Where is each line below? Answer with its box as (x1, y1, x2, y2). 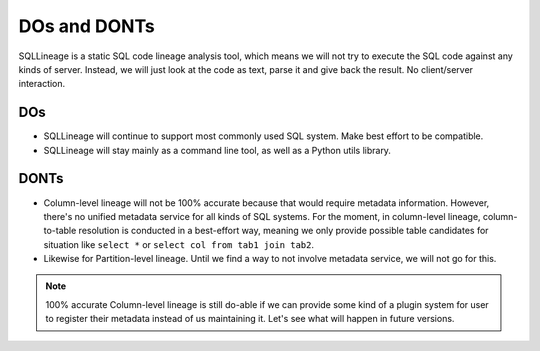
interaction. (18, 78, 66, 90)
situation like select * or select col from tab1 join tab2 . (43, 238, 315, 250)
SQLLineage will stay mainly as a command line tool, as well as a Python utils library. (43, 144, 392, 156)
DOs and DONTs (18, 15, 155, 37)
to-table (43, 225, 77, 237)
